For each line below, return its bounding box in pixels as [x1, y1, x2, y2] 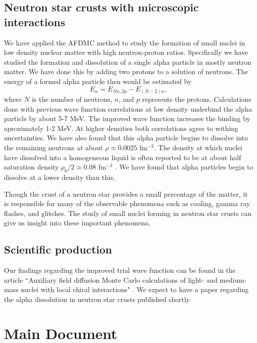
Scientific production [4, 242, 112, 257]
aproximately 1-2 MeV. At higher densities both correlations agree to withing [4, 123, 238, 133]
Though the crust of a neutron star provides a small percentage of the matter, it [4, 188, 248, 199]
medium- [219, 274, 247, 285]
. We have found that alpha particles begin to [115, 162, 254, 172]
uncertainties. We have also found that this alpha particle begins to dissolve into [4, 132, 248, 143]
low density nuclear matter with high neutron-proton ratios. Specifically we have [4, 47, 248, 57]
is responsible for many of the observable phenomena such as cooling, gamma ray [4, 198, 250, 209]
